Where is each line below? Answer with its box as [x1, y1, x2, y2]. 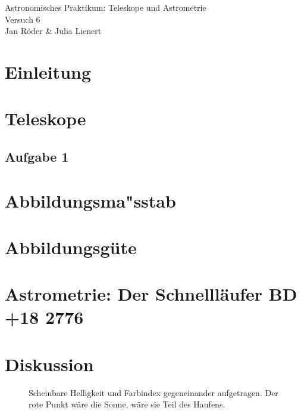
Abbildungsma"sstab [5, 188, 176, 212]
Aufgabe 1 [5, 147, 69, 165]
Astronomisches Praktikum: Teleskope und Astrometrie [5, 1, 206, 13]
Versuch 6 [5, 13, 40, 25]
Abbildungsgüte [5, 234, 137, 259]
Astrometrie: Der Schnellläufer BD [5, 282, 297, 306]
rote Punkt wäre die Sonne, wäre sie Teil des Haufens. [29, 398, 225, 410]
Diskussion [5, 351, 94, 376]
